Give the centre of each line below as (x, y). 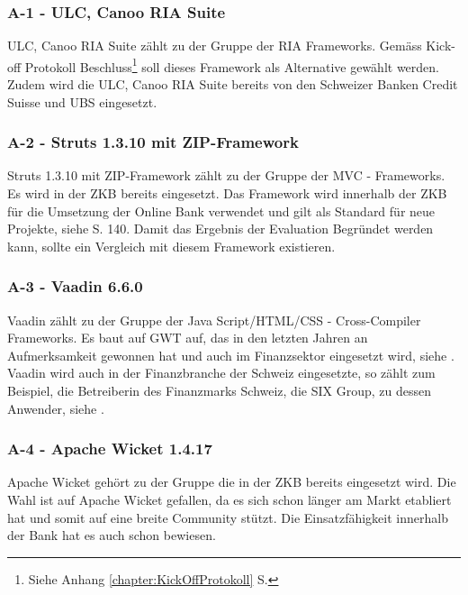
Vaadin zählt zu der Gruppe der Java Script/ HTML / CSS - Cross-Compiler (214, 320)
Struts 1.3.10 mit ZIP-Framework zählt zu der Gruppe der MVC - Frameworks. (226, 175)
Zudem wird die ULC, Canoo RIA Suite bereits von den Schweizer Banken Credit (233, 84)
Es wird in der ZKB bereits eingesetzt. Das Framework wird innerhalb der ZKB (227, 193)
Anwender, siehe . (56, 408)
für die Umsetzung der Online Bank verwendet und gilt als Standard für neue (221, 211)
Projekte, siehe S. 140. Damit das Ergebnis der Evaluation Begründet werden (220, 229)
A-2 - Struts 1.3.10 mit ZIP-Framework (153, 142)
